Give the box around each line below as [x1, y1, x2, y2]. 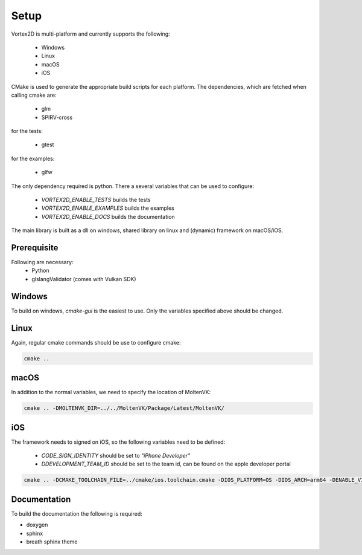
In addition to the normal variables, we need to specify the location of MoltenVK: [11, 389, 211, 396]
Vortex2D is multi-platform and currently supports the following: [11, 30, 170, 37]
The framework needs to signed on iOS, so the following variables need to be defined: [11, 438, 226, 446]
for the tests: [11, 128, 43, 135]
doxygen [26, 521, 48, 528]
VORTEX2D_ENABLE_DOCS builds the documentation [41, 213, 175, 220]
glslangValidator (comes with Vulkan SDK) [31, 275, 136, 282]
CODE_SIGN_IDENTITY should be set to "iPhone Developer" [41, 452, 191, 459]
